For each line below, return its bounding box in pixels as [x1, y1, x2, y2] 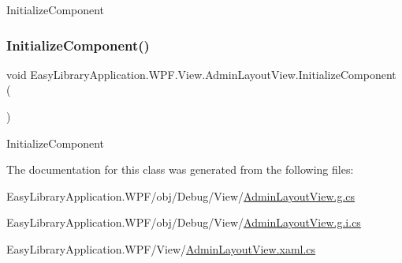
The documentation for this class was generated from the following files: [6, 161, 354, 178]
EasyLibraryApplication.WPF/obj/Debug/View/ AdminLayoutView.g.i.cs [6, 214, 361, 231]
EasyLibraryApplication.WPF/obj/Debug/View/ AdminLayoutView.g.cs [6, 187, 355, 204]
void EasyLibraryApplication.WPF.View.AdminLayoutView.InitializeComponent [6, 66, 396, 82]
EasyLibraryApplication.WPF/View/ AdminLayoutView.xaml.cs [6, 240, 316, 257]
